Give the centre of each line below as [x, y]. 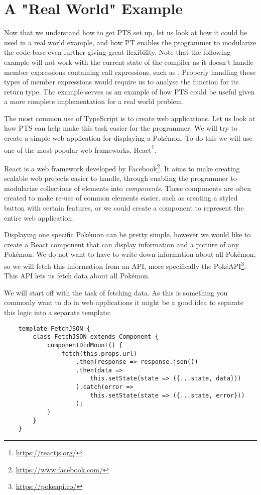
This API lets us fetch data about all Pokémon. [77, 276]
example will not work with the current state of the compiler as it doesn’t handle [129, 62]
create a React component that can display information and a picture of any [121, 244]
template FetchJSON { [54, 328]
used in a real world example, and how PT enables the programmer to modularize [130, 42]
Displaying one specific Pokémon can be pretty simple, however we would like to [127, 234]
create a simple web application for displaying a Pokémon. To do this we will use [128, 138]
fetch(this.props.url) [99, 354]
